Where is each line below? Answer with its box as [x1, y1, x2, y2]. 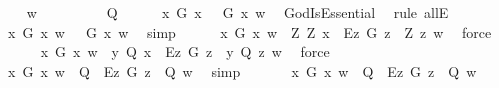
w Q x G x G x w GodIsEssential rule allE [26, 2, 449, 22]
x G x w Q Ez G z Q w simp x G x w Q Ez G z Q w [7, 60, 477, 81]
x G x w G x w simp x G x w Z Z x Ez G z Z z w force [7, 21, 492, 42]
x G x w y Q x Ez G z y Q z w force [40, 41, 330, 62]
